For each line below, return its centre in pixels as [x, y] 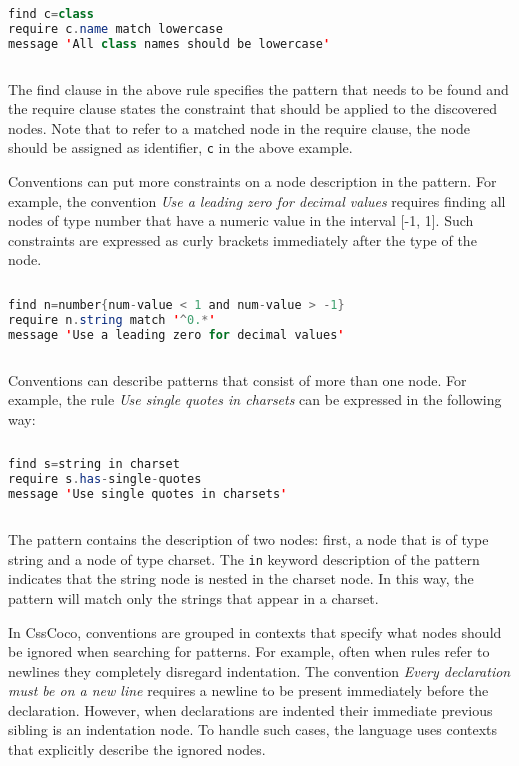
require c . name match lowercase [115, 28]
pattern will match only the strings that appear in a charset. [193, 597]
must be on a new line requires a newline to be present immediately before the [248, 690]
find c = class [51, 14]
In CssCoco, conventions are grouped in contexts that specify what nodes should [255, 631]
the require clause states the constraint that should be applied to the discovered [253, 108]
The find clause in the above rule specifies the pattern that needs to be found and [258, 88]
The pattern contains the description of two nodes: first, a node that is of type [248, 539]
